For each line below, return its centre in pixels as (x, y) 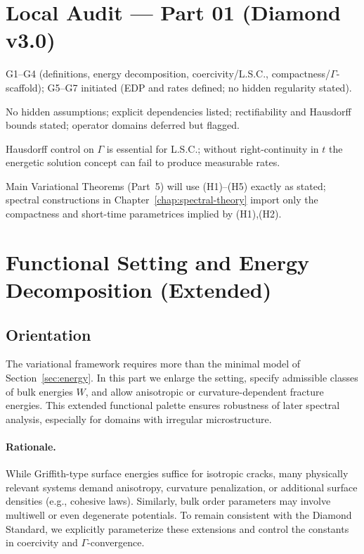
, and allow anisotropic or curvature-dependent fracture (204, 391)
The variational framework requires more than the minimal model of (153, 364)
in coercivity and (42, 542)
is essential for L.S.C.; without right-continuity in (213, 148)
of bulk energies (39, 391)
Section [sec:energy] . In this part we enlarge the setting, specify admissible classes (182, 378)
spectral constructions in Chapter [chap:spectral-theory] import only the (162, 200)
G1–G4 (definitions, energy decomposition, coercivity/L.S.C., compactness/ (168, 74)
